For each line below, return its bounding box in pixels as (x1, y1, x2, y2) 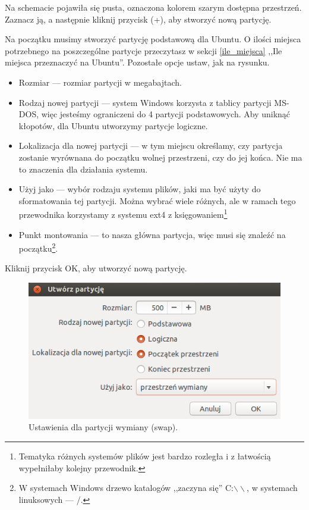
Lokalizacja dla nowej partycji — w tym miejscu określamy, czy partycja (18, 139, 283, 152)
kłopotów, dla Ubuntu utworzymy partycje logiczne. (18, 119, 208, 132)
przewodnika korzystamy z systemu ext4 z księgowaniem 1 (18, 206, 228, 220)
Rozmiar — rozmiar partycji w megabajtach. (18, 76, 182, 88)
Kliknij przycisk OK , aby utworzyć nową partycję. (5, 262, 187, 274)
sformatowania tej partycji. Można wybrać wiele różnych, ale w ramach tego (18, 194, 296, 206)
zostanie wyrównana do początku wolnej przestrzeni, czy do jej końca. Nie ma (18, 151, 302, 163)
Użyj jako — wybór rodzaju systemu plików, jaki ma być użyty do (18, 183, 261, 195)
